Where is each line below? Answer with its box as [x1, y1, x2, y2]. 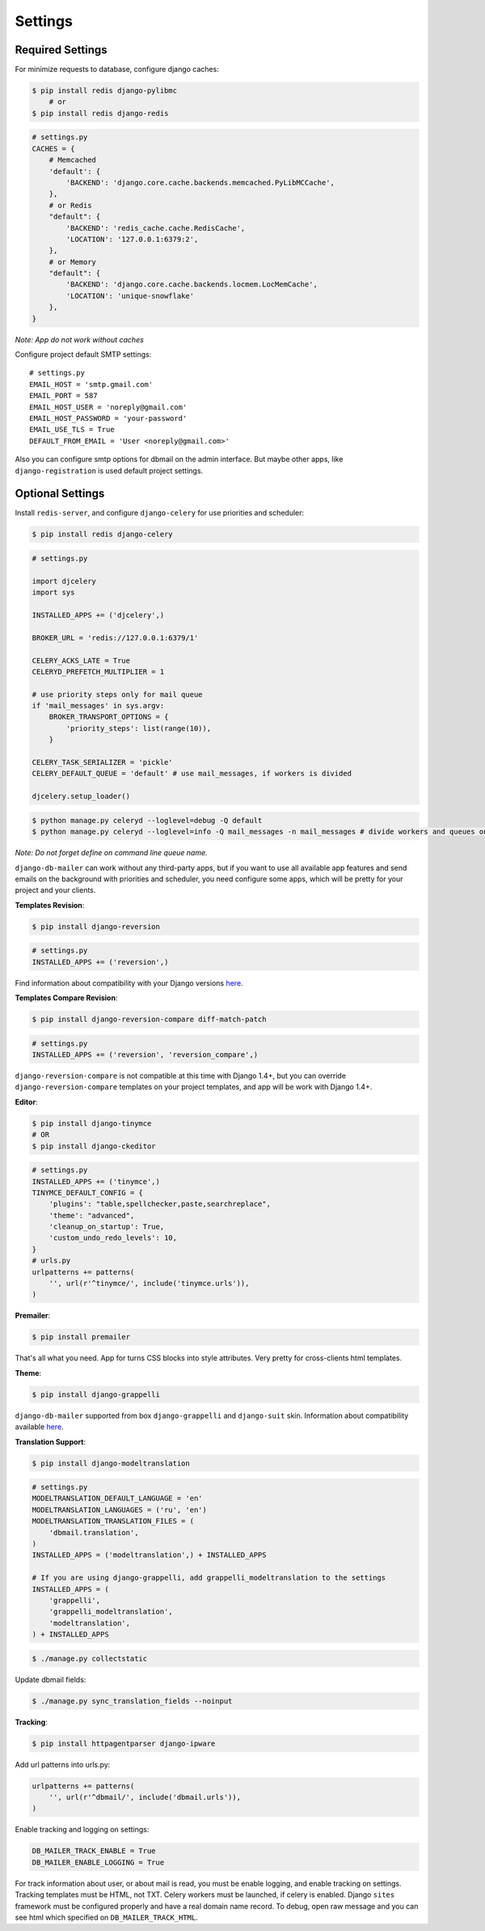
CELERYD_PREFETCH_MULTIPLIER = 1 [32, 667, 165, 676]
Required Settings [15, 43, 108, 57]
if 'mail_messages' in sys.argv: [32, 701, 165, 711]
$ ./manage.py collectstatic [32, 1653, 148, 1663]
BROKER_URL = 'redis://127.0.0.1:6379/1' [32, 633, 199, 643]
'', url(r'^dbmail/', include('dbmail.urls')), [48, 1793, 242, 1802]
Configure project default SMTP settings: [15, 350, 152, 359]
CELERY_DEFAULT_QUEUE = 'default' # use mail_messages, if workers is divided [32, 769, 352, 779]
